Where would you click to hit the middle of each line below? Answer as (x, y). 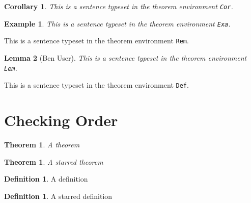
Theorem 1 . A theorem (42, 144)
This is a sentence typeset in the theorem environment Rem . (96, 41)
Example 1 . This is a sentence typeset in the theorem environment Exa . (117, 23)
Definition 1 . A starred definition (58, 196)
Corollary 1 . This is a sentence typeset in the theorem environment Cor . (119, 6)
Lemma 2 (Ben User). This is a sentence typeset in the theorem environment (125, 57)
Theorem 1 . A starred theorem (54, 161)
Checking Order (61, 120)
